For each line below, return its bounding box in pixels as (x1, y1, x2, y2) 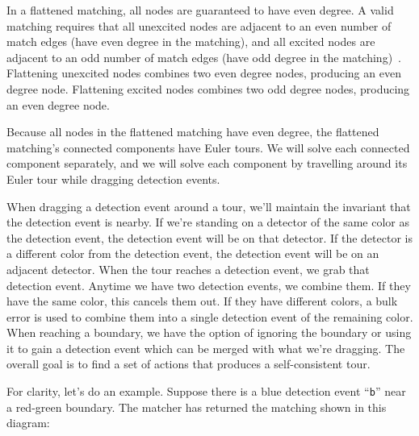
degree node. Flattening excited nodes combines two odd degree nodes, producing (6, 80, 410, 97)
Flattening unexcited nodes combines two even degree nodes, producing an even (6, 64, 401, 81)
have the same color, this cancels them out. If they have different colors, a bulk (6, 293, 398, 309)
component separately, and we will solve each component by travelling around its (6, 155, 408, 172)
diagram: (6, 414, 50, 431)
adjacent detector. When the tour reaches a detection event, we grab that (6, 260, 370, 277)
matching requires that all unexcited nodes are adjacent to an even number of (6, 17, 392, 34)
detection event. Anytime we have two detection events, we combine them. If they (6, 276, 411, 293)
